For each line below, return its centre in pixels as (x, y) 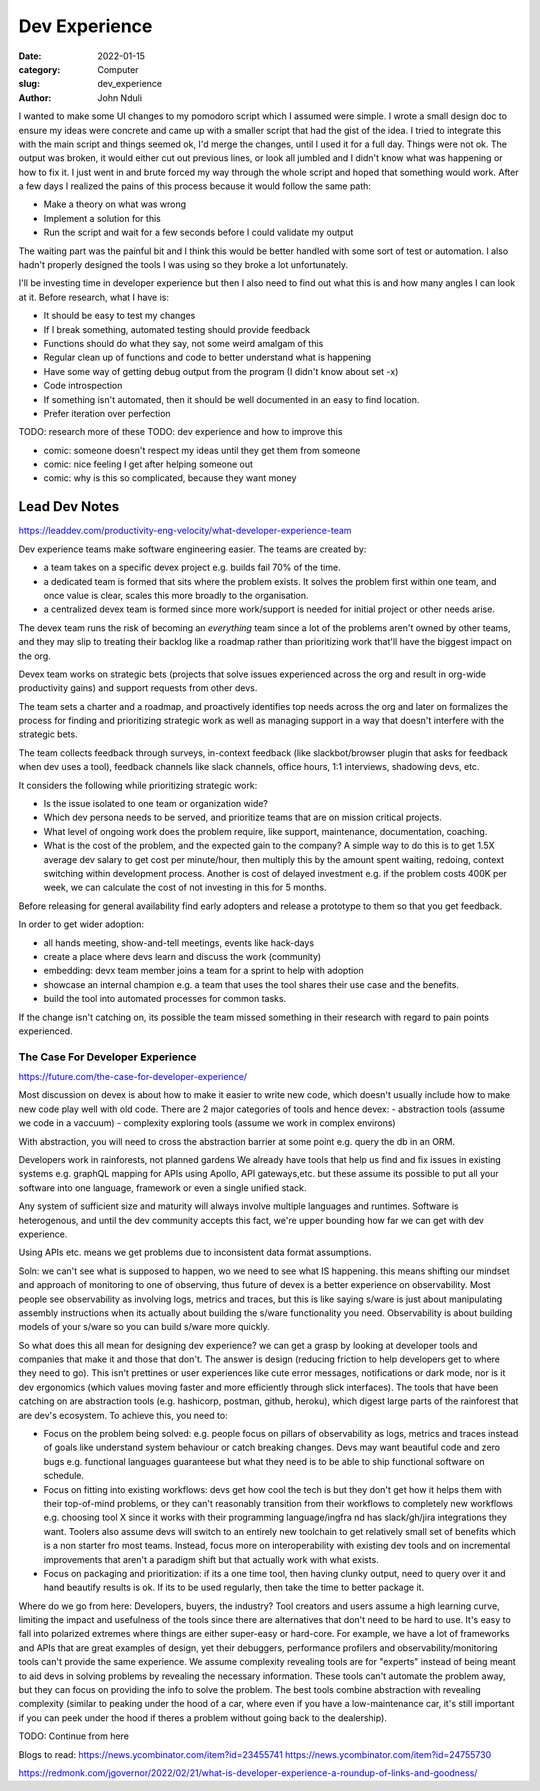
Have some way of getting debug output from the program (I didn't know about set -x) (221, 371)
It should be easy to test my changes (119, 316)
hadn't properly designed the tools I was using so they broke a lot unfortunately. (183, 265)
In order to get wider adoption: (81, 924)
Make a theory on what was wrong (115, 204)
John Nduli (120, 97)
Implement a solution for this (102, 218)
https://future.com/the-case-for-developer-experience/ (133, 1077)
